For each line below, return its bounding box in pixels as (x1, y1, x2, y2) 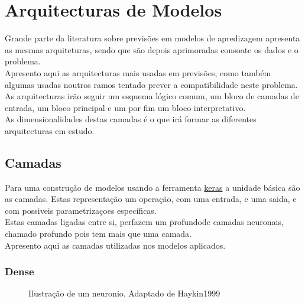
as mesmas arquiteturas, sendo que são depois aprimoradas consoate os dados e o (5, 43, 298, 56)
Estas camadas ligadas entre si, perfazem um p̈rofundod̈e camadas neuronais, (5, 216, 284, 228)
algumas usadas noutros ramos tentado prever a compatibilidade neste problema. (5, 78, 298, 90)
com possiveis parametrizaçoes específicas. (5, 204, 157, 216)
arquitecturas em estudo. (5, 124, 95, 136)
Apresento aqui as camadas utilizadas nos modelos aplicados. (5, 239, 226, 251)
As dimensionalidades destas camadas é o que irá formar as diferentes (5, 113, 257, 125)
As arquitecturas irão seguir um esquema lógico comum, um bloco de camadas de (5, 90, 299, 102)
